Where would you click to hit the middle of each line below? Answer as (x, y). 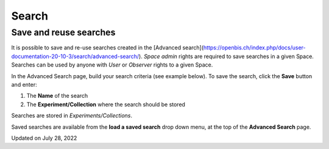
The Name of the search (57, 96)
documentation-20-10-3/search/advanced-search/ (75, 56)
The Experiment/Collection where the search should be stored (106, 104)
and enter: (24, 84)
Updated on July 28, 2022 (44, 138)
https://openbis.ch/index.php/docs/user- (254, 48)
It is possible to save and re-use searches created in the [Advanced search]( (108, 48)
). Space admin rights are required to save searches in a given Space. (226, 56)
